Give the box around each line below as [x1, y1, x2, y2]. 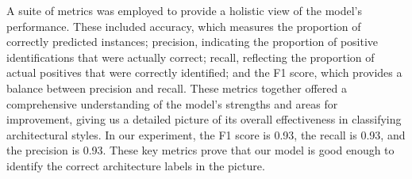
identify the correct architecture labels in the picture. [6, 157, 265, 173]
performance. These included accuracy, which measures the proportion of [6, 17, 361, 34]
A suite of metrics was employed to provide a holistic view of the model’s [6, 2, 363, 18]
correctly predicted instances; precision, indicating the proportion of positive [6, 33, 379, 50]
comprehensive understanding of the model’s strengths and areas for [6, 95, 338, 112]
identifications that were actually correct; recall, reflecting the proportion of [6, 48, 375, 65]
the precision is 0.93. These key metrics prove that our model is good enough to [6, 142, 395, 158]
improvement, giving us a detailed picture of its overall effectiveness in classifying [6, 111, 402, 128]
